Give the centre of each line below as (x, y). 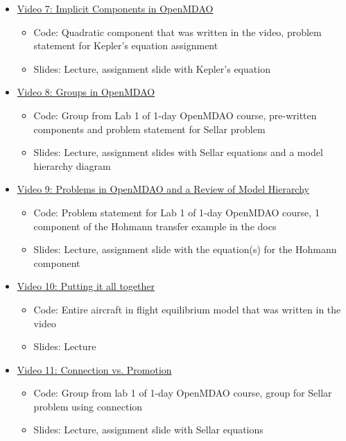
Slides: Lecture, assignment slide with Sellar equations (148, 430)
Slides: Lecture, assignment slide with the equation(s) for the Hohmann (185, 249)
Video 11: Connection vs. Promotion (94, 369)
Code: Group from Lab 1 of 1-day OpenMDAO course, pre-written (175, 115)
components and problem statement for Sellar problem (149, 129)
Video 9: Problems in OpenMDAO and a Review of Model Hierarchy (163, 189)
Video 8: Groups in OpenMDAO (86, 92)
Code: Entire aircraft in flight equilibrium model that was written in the (187, 309)
